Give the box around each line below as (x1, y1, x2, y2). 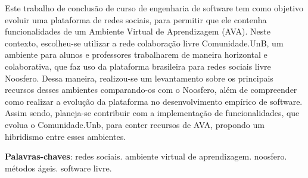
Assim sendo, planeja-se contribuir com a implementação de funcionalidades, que (5, 107, 300, 119)
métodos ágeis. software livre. (5, 161, 112, 174)
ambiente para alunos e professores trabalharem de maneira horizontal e (5, 48, 267, 61)
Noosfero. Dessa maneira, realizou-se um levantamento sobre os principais (5, 71, 273, 84)
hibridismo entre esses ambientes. (5, 130, 126, 142)
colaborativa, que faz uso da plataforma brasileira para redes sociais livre (5, 60, 271, 72)
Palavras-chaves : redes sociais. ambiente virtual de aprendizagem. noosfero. (5, 150, 287, 163)
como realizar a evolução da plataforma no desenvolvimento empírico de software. (5, 95, 303, 107)
